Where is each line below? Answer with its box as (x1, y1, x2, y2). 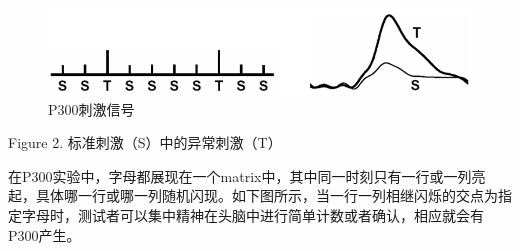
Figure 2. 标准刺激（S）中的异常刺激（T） (8, 132, 282, 153)
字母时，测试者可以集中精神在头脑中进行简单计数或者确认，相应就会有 (21, 205, 484, 226)
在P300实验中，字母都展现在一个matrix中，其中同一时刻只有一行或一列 (8, 165, 472, 186)
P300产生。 (8, 224, 81, 245)
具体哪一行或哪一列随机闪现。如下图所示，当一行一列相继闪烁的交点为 (35, 185, 498, 206)
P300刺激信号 (48, 98, 135, 119)
